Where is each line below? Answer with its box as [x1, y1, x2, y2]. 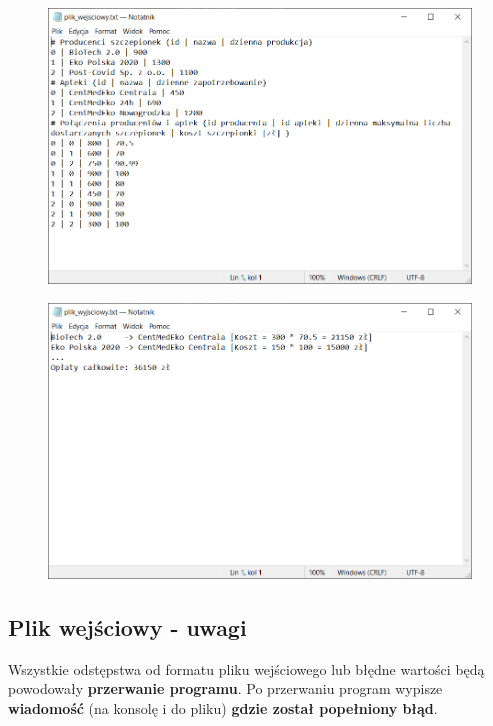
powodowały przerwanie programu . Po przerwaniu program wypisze [8, 678, 443, 699]
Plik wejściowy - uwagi [8, 611, 247, 642]
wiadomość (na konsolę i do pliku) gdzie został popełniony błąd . [8, 697, 438, 718]
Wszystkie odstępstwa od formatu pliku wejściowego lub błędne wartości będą [8, 658, 485, 679]
